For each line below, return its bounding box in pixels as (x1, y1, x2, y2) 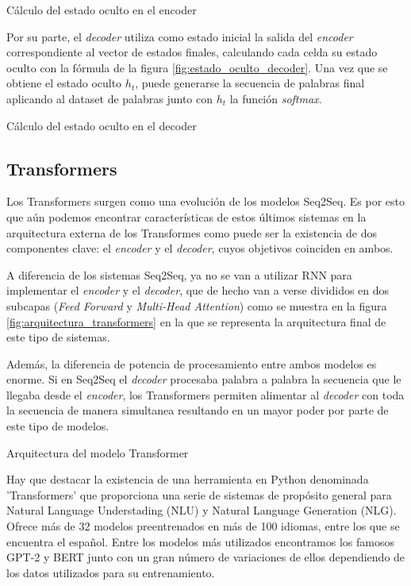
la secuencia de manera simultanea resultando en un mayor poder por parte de (6, 402, 389, 418)
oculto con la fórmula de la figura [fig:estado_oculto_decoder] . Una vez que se (6, 59, 388, 75)
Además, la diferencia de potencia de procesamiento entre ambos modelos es (6, 355, 377, 372)
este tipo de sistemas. (6, 329, 110, 345)
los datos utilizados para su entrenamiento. (6, 564, 215, 580)
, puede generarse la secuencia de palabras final (135, 75, 365, 91)
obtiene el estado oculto (6, 75, 122, 91)
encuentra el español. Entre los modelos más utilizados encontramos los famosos (6, 533, 395, 549)
